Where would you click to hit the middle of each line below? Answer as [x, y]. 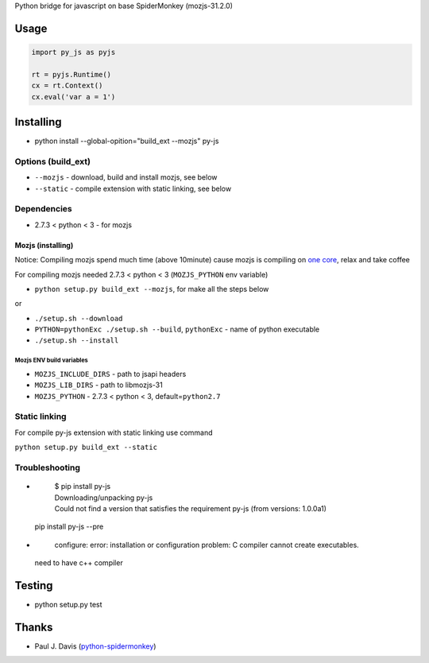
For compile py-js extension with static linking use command [114, 432]
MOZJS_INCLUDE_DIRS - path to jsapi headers [110, 374]
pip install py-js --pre [69, 527]
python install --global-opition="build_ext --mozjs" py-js [127, 141]
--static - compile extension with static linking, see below [133, 188]
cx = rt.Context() [67, 86]
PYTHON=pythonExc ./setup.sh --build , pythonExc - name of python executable [177, 329]
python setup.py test [68, 604]
